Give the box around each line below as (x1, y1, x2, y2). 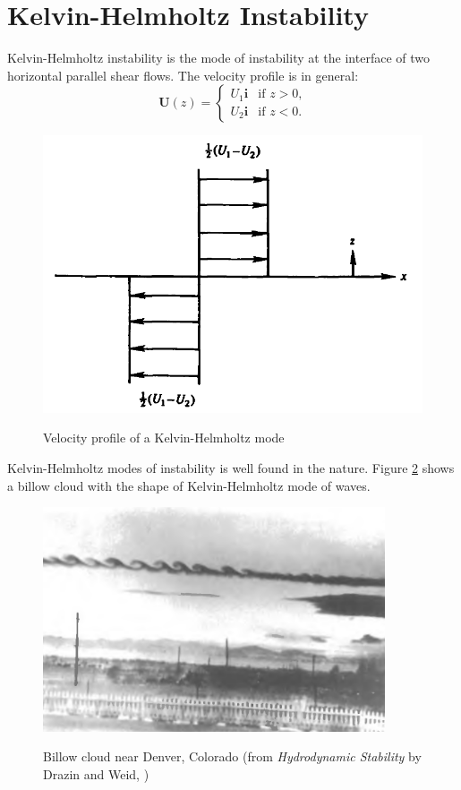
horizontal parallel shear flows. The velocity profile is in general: (7, 65, 359, 84)
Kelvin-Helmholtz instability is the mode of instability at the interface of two (7, 48, 430, 67)
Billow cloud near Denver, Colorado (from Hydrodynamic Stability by (43, 747, 422, 766)
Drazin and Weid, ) (43, 764, 149, 783)
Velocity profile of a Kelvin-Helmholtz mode (43, 428, 285, 447)
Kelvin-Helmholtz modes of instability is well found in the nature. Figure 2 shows (7, 458, 455, 477)
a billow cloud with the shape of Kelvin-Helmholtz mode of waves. (7, 476, 371, 494)
